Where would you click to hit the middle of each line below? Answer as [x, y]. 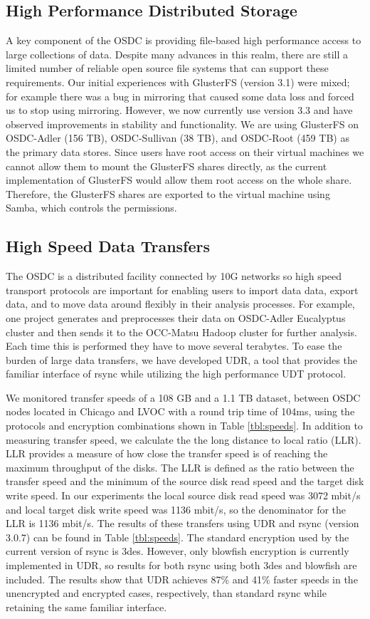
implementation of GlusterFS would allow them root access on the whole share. [179, 180]
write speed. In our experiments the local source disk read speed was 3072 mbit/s [183, 495]
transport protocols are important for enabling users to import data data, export [182, 290]
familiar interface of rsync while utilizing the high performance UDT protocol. [176, 374]
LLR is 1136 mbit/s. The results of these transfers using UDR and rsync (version [183, 523]
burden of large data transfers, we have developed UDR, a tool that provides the [181, 359]
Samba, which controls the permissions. [91, 208]
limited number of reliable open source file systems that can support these [167, 68]
